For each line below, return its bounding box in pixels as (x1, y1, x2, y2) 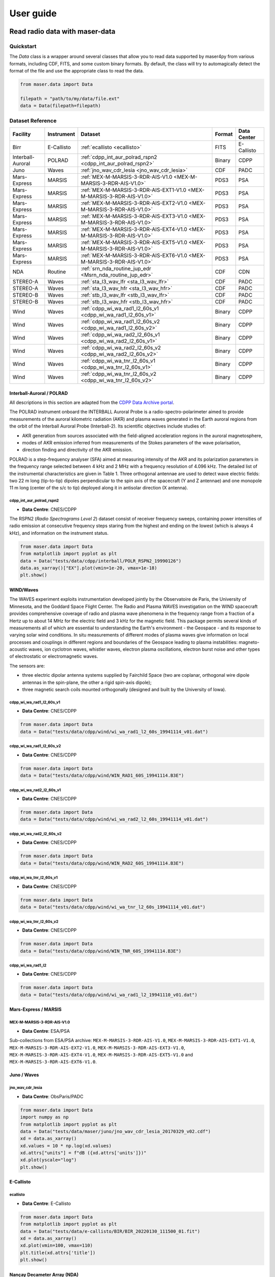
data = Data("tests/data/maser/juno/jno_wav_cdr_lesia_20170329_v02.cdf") (20, 1128, 211, 1134)
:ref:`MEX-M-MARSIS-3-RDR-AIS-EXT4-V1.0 (80, 225, 187, 232)
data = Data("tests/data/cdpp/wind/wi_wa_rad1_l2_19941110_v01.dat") (20, 991, 198, 998)
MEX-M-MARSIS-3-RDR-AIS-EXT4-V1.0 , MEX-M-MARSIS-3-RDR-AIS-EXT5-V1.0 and (9, 1052, 194, 1057)
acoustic (9, 646, 28, 652)
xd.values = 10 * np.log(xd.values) (20, 1143, 112, 1149)
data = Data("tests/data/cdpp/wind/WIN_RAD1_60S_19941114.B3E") (20, 773, 184, 778)
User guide (9, 8, 57, 19)
